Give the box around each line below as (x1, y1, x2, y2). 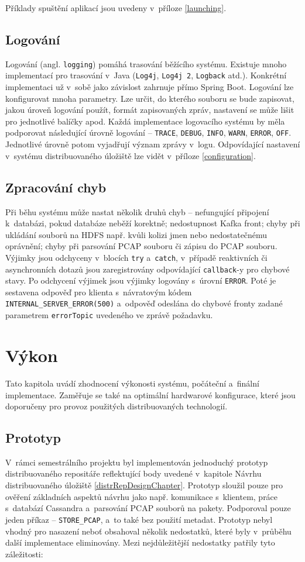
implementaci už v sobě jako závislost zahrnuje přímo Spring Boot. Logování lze (5, 81, 294, 93)
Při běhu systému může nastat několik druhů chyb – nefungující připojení (5, 205, 269, 218)
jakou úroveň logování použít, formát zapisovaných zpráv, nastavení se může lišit (5, 104, 294, 116)
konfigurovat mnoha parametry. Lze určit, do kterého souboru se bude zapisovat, (5, 92, 294, 104)
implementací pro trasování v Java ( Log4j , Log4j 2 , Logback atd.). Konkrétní (5, 69, 287, 81)
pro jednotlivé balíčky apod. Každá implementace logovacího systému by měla (5, 115, 285, 127)
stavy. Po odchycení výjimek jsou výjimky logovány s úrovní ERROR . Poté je (5, 274, 276, 287)
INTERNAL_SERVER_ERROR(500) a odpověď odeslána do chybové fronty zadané (5, 297, 283, 309)
